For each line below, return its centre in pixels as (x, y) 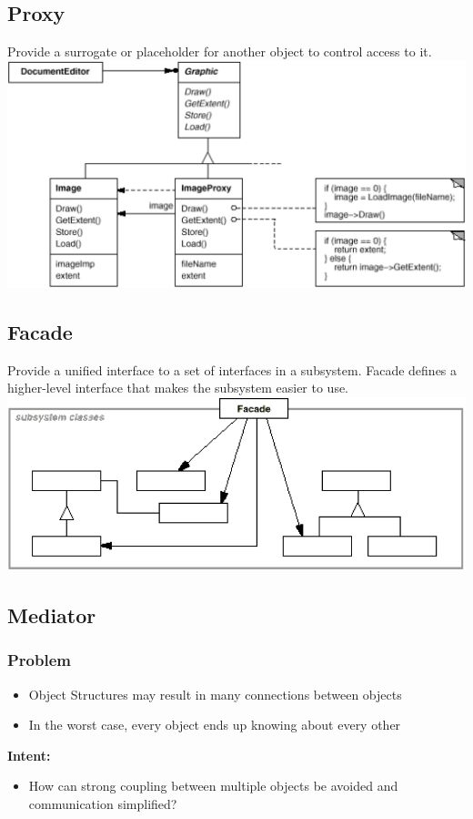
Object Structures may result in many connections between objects (215, 694)
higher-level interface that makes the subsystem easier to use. (178, 388)
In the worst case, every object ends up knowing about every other (215, 725)
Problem (39, 660)
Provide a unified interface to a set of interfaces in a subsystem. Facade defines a (232, 369)
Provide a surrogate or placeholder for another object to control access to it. (220, 51)
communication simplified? (103, 804)
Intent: (29, 755)
